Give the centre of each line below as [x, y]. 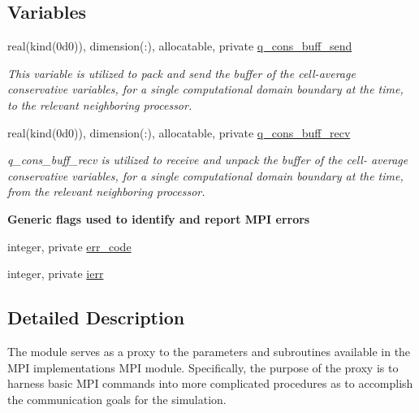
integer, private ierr [56, 274]
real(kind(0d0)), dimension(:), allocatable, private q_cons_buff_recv [179, 132]
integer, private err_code [69, 246]
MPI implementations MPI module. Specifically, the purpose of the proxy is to [203, 367]
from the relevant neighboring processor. [106, 191]
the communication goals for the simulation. [117, 399]
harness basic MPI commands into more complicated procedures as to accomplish [210, 383]
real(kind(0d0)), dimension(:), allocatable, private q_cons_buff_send [180, 46]
